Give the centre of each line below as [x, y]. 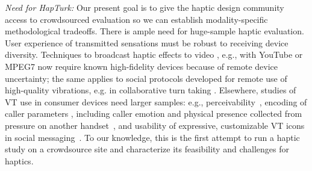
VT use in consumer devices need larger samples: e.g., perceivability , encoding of [156, 101]
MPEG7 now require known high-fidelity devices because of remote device [142, 66]
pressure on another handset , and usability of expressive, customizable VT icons [155, 125]
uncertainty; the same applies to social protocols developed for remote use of [146, 78]
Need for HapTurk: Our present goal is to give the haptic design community [145, 7]
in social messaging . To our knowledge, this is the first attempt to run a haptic [152, 137]
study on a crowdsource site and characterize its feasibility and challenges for [147, 149]
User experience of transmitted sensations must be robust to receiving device [147, 42]
